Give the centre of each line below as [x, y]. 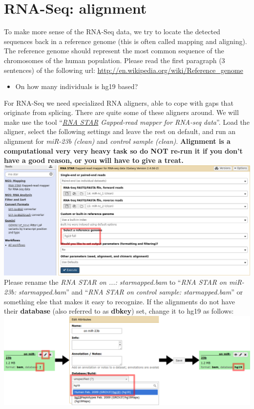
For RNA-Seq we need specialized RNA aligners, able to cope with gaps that [119, 102]
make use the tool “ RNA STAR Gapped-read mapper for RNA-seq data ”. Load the [127, 122]
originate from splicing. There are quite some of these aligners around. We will [121, 112]
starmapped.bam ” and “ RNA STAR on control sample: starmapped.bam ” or [131, 291]
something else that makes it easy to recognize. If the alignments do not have [119, 301]
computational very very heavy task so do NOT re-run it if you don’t [123, 150]
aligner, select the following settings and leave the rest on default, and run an [120, 131]
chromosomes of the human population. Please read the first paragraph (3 [115, 60]
